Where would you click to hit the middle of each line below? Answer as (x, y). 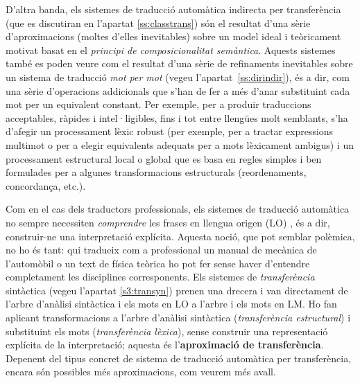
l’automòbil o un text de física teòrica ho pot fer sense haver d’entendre (158, 263)
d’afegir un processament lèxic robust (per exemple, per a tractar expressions (170, 131)
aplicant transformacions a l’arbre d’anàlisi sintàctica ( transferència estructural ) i (178, 318)
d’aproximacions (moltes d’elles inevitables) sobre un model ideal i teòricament (173, 36)
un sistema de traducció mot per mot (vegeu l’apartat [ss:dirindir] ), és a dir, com (178, 77)
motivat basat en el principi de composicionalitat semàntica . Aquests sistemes (171, 50)
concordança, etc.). (46, 185)
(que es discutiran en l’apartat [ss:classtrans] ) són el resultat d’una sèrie (158, 23)
